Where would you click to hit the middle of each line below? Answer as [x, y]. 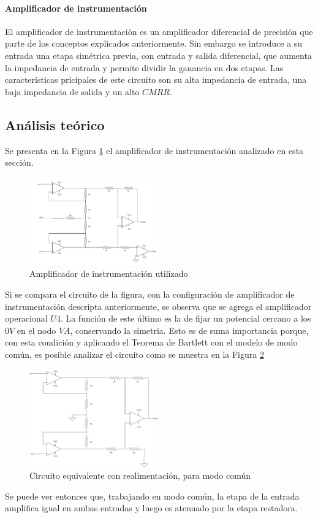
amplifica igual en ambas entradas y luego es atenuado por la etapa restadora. [151, 508]
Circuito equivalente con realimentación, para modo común [140, 475]
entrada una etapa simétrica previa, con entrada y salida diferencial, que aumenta [158, 55]
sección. [19, 162]
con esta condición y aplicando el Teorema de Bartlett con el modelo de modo [151, 342]
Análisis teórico [55, 124]
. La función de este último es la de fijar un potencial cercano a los [186, 318]
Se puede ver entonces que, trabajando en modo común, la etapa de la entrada [152, 496]
